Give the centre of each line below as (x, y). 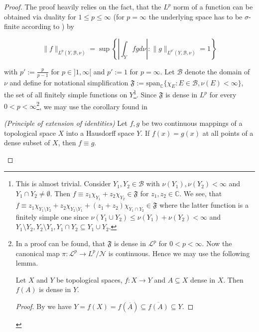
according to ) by (48, 26)
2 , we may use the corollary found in (92, 105)
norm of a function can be (213, 6)
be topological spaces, (89, 279)
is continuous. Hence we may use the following (179, 253)
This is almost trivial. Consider (63, 183)
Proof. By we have (44, 306)
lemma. (27, 263)
